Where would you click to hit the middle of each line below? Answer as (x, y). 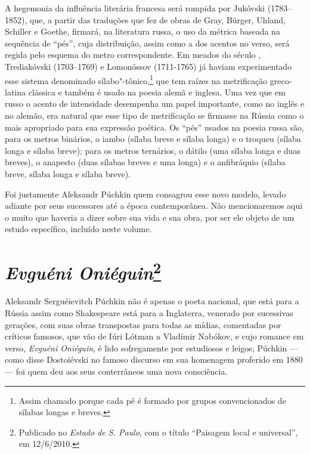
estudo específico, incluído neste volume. (78, 229)
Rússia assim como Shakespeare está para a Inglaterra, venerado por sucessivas (149, 312)
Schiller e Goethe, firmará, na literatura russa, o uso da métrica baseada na (142, 31)
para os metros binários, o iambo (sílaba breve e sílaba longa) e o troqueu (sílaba (153, 139)
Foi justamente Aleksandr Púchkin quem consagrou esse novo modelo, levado (145, 194)
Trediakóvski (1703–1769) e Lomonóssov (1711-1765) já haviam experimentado (148, 66)
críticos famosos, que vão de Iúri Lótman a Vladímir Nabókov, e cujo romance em (154, 336)
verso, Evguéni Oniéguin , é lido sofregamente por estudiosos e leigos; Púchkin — (152, 348)
